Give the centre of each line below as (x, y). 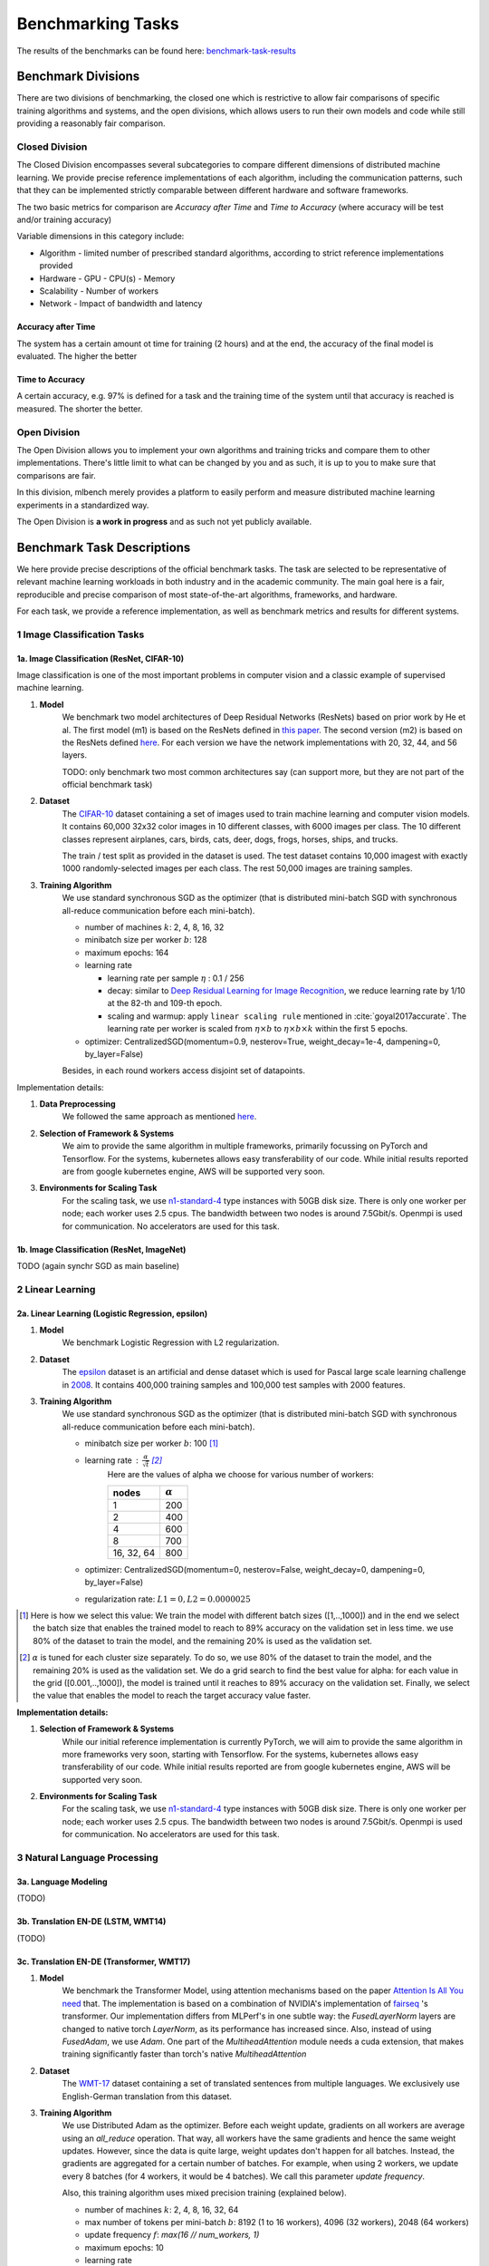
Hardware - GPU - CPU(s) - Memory (107, 278)
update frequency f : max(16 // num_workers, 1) (172, 2235)
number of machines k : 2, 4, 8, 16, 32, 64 (162, 2209)
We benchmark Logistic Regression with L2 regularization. (171, 1342)
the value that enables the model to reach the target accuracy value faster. (172, 1696)
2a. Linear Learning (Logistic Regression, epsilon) (112, 1313)
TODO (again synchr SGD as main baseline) (98, 1265)
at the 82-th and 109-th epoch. (165, 1003)
